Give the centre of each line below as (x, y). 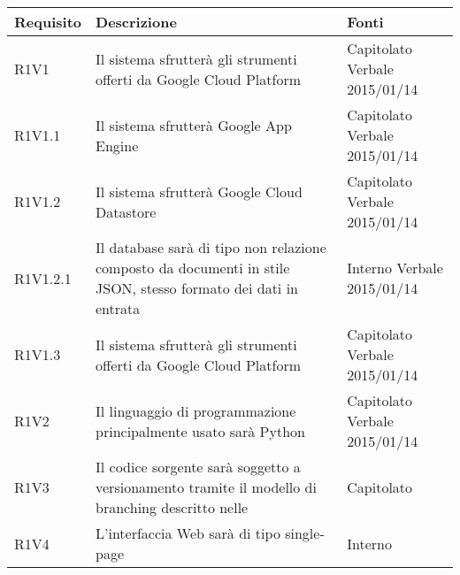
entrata (118, 308)
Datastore (126, 211)
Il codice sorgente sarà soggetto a (198, 467)
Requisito (48, 22)
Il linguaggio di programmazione (196, 410)
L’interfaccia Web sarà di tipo (188, 533)
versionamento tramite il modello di (206, 487)
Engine (117, 145)
